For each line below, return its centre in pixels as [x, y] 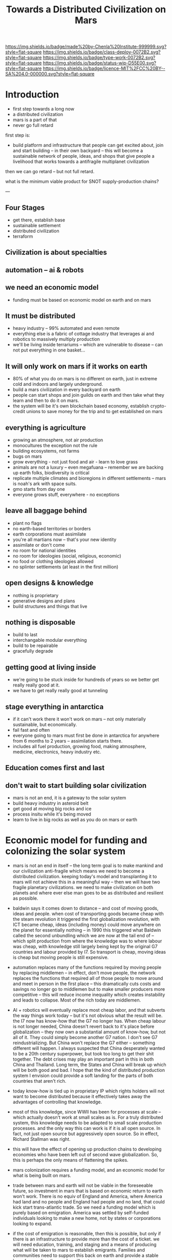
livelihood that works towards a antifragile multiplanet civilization [81, 162]
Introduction [32, 95]
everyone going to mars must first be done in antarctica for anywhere [86, 735]
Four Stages [25, 207]
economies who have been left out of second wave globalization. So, [85, 1155]
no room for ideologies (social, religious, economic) [67, 555]
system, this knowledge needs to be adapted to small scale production [87, 1123]
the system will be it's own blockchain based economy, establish [81, 406]
